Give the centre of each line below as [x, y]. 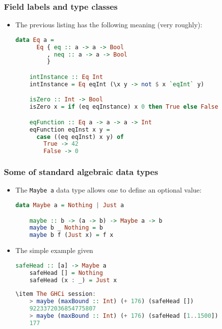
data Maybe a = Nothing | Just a [70, 205]
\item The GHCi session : [56, 294]
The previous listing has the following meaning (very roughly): [109, 25]
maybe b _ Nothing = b [66, 228]
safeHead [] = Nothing [66, 273]
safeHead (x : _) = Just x [73, 280]
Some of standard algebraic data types [81, 172]
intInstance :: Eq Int [66, 77]
